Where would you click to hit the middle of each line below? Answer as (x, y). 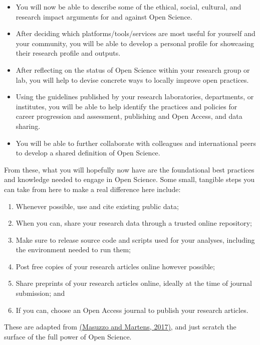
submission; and (40, 293)
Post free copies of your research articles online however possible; (115, 266)
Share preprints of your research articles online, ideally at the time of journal (134, 283)
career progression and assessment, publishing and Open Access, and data (129, 116)
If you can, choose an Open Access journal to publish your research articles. (132, 310)
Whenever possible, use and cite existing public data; (97, 206)
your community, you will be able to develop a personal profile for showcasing (135, 43)
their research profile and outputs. (68, 53)
